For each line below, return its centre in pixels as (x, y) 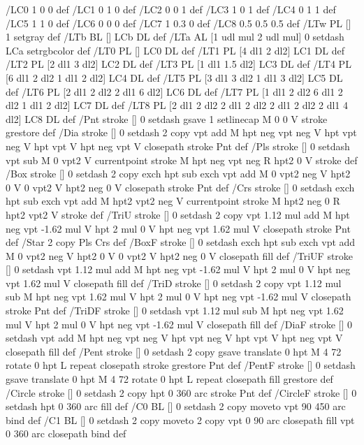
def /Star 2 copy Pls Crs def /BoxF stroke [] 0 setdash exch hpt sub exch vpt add (181, 242)
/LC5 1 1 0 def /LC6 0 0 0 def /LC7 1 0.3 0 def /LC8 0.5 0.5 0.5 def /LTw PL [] (179, 23)
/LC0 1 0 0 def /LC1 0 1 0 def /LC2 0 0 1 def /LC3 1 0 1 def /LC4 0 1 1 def (171, 9)
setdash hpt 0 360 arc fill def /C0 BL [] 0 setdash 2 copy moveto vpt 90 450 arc (176, 406)
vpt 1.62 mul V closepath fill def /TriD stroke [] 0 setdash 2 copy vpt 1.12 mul (174, 283)
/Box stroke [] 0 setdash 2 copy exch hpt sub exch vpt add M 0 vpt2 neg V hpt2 (178, 174)
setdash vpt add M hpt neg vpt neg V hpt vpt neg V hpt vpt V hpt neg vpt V (174, 338)
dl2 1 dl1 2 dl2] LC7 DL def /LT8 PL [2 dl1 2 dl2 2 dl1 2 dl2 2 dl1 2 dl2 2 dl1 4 (177, 105)
